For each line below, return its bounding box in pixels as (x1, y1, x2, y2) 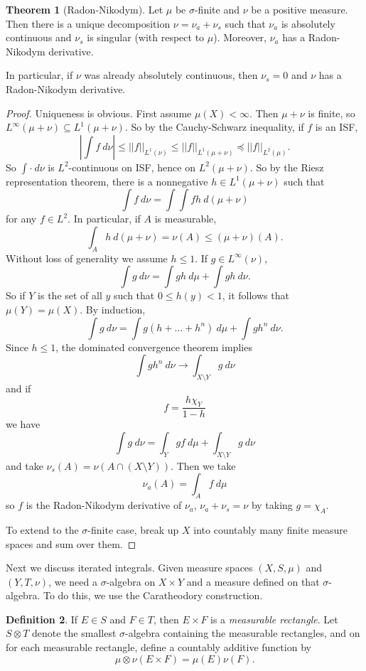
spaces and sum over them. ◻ (6, 536, 136, 551)
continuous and (6, 30, 72, 45)
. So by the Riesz (249, 159, 324, 174)
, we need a (48, 574, 97, 589)
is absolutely (281, 16, 335, 31)
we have (6, 417, 41, 431)
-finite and (194, 2, 239, 16)
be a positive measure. (251, 2, 348, 16)
